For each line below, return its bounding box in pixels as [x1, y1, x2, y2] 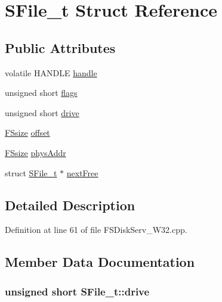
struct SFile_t [5, 166, 57, 179]
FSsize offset [5, 126, 50, 139]
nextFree [66, 166, 98, 179]
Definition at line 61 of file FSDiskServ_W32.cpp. [5, 223, 187, 236]
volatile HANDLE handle [5, 66, 97, 79]
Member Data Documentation [5, 253, 195, 271]
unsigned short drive [5, 106, 79, 119]
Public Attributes [5, 38, 116, 57]
